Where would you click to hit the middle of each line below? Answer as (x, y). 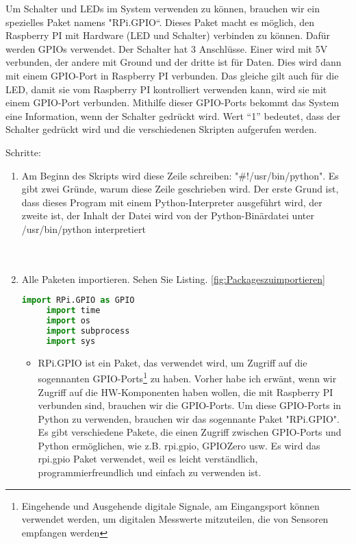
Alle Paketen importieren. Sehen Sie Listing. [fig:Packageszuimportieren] (173, 279)
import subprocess (88, 331)
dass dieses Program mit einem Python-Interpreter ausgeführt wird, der (172, 202)
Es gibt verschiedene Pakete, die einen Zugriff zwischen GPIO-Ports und (190, 432)
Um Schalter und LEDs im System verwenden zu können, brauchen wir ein (163, 8)
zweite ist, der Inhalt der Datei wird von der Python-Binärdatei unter (168, 215)
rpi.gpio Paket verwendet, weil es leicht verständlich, (148, 459)
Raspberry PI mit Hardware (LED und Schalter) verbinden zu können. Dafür (168, 35)
